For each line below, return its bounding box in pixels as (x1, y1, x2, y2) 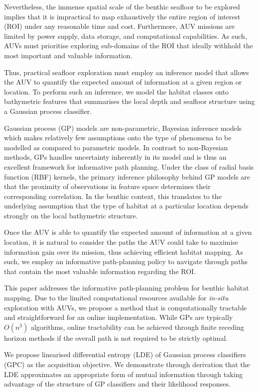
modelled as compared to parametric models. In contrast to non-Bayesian (4, 142, 228, 152)
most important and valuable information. (4, 50, 132, 60)
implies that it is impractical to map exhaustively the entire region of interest (4, 11, 241, 21)
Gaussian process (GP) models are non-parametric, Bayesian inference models (4, 122, 242, 133)
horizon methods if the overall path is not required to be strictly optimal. (4, 332, 228, 343)
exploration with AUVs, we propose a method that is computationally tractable (4, 302, 247, 312)
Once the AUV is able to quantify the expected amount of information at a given (4, 227, 252, 237)
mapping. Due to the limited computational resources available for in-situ (4, 293, 229, 303)
